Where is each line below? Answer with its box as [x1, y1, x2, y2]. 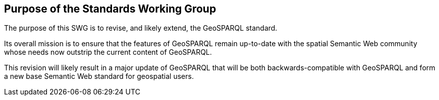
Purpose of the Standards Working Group [4, 3, 216, 15]
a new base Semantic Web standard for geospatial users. [4, 72, 194, 81]
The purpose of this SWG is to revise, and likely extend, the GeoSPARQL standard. [4, 24, 278, 33]
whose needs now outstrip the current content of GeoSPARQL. [4, 48, 212, 57]
